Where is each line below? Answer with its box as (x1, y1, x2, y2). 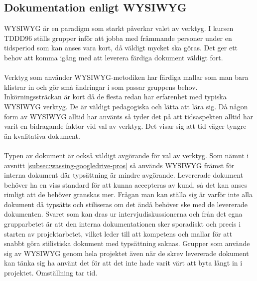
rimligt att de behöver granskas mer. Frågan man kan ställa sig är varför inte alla (4, 189, 253, 200)
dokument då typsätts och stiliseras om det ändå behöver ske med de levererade (4, 199, 248, 209)
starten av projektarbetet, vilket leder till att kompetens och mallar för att (4, 228, 233, 239)
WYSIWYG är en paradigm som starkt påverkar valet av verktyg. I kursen (4, 23, 234, 33)
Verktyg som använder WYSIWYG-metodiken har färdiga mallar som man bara (4, 72, 249, 82)
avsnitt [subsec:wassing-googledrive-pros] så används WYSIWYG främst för (4, 160, 235, 170)
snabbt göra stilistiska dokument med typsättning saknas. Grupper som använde (4, 238, 250, 249)
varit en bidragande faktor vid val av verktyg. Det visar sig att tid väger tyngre (4, 121, 247, 131)
